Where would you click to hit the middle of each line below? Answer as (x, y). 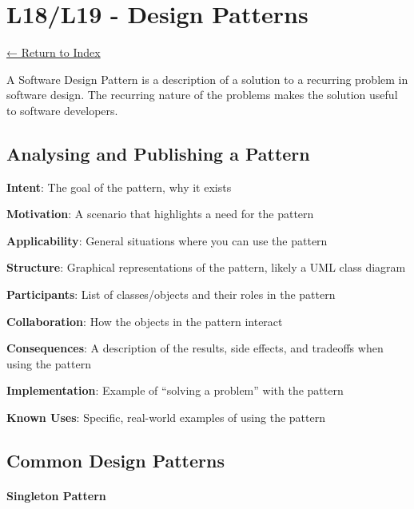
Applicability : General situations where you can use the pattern (167, 240)
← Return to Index (54, 52)
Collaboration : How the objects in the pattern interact (145, 321)
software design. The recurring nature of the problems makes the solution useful (202, 95)
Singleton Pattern (56, 496)
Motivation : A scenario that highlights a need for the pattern (160, 214)
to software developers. (62, 110)
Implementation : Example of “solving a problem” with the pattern (175, 390)
